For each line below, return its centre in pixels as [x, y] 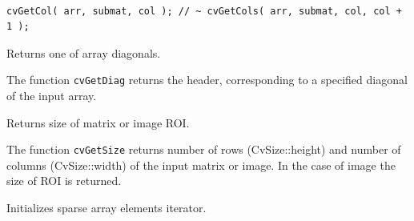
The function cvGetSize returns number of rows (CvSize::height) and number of [204, 149]
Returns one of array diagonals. [84, 52]
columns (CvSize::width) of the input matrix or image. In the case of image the [201, 165]
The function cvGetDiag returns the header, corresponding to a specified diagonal [207, 80]
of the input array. [52, 96]
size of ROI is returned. [64, 181]
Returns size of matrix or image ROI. [98, 122]
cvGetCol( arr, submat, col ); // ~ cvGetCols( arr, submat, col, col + [204, 11]
